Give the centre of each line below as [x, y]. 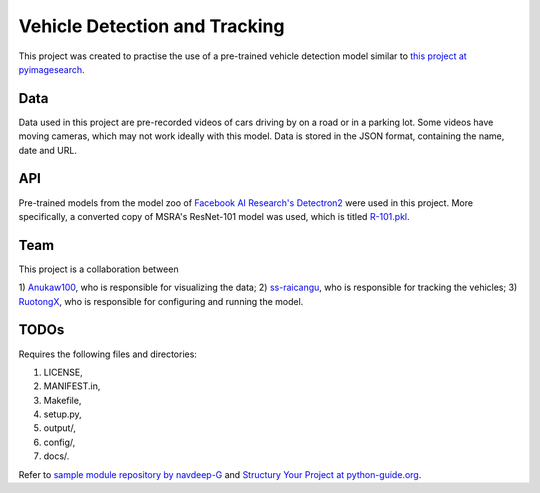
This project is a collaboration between [98, 269]
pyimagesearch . [51, 69]
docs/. [56, 456]
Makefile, [62, 400]
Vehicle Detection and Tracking [151, 26]
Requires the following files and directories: [107, 354]
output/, [60, 428]
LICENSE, [63, 372]
